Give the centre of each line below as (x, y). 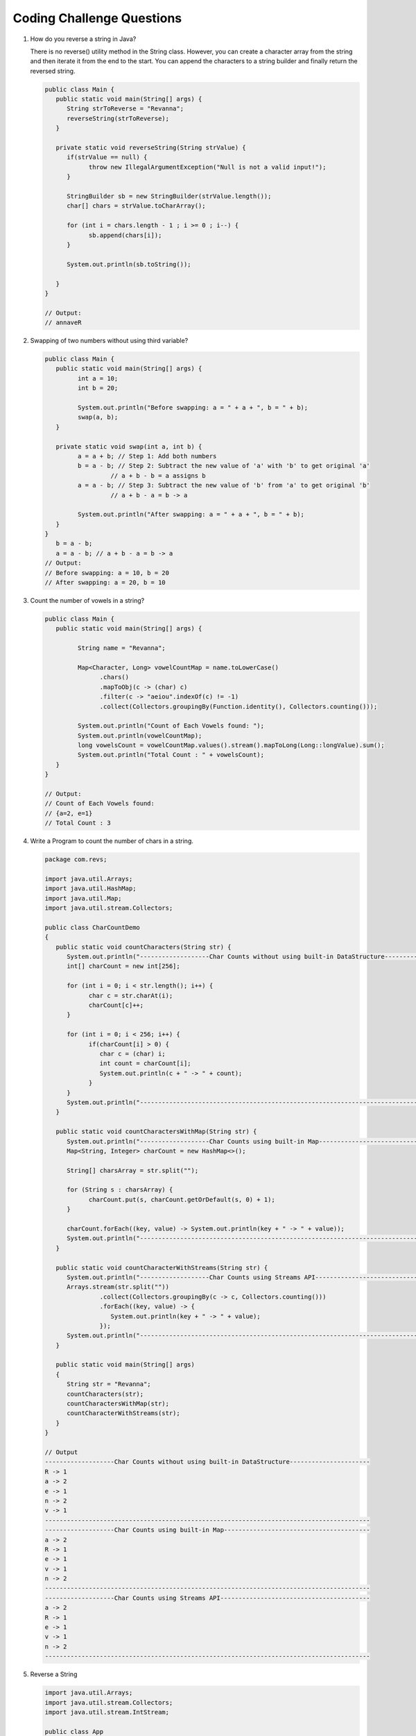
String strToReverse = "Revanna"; (125, 109)
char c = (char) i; (132, 1053)
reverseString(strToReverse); (118, 118)
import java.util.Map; (83, 898)
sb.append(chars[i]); (125, 235)
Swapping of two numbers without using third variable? (109, 341)
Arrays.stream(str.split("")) (118, 1287)
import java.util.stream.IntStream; (107, 1712)
